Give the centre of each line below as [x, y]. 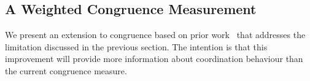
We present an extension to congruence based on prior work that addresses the [155, 35]
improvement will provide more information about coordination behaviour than [154, 59]
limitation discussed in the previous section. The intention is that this [136, 46]
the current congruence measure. [66, 70]
